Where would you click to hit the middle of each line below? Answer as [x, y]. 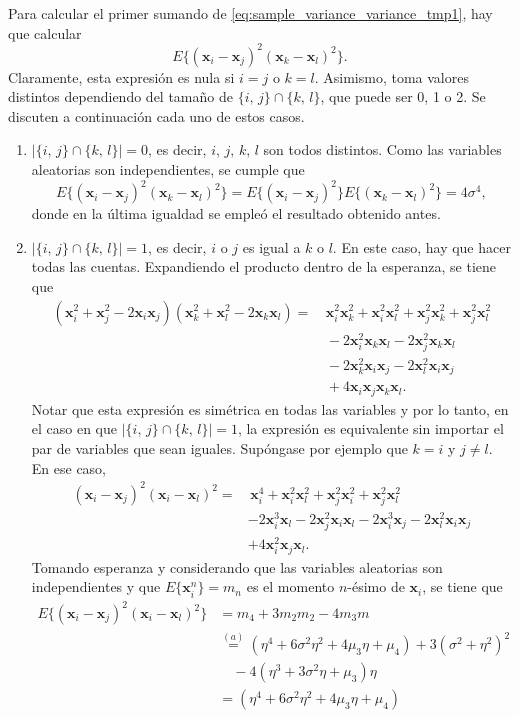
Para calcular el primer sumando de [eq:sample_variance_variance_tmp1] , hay [250, 13]
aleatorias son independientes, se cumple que [168, 169]
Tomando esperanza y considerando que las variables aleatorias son [237, 566]
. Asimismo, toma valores [391, 76]
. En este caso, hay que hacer [421, 246]
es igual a [271, 246]
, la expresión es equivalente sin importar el [370, 428]
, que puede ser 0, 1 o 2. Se [403, 96]
